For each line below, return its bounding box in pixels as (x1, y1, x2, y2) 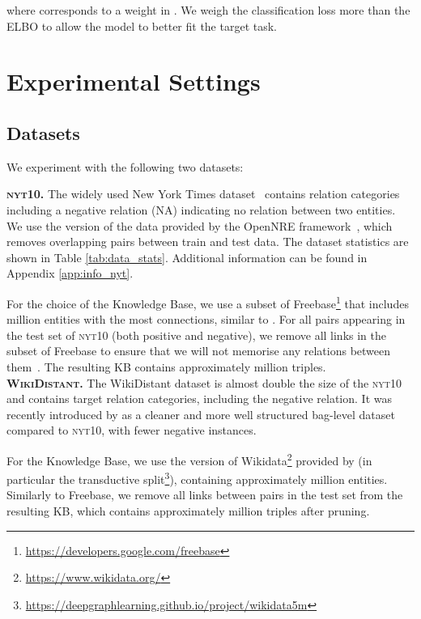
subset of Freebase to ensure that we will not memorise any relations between (6, 342, 391, 359)
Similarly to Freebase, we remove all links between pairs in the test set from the (6, 486, 403, 503)
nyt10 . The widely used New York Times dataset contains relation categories (6, 185, 400, 202)
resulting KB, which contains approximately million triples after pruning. (6, 502, 370, 519)
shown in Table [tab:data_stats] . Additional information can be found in (6, 248, 368, 265)
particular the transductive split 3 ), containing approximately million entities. (6, 468, 388, 487)
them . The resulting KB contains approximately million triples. (6, 358, 326, 375)
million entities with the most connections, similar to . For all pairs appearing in (6, 311, 406, 328)
